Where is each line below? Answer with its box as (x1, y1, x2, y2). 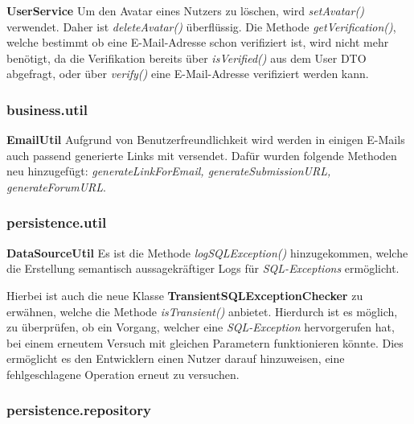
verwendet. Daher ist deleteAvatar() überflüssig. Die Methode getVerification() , (6, 18, 396, 35)
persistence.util (6, 212, 107, 233)
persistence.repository (6, 400, 151, 420)
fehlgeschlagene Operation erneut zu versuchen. (6, 365, 240, 382)
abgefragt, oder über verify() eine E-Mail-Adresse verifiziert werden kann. (6, 65, 369, 82)
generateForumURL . (6, 178, 107, 195)
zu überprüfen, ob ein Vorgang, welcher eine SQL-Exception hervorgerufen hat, (6, 319, 395, 335)
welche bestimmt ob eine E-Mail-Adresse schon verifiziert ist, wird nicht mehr (6, 34, 389, 51)
